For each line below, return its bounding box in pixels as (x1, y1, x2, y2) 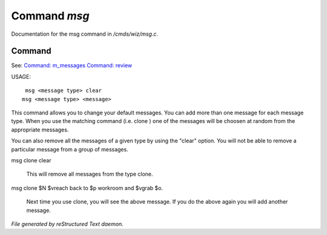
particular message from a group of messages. (11, 145, 128, 153)
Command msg (11, 9, 90, 22)
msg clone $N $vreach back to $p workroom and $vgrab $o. (11, 184, 163, 191)
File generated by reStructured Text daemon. (11, 220, 124, 227)
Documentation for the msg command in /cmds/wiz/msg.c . (11, 30, 159, 38)
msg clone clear (11, 156, 51, 164)
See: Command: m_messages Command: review (11, 62, 133, 69)
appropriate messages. (11, 126, 69, 133)
